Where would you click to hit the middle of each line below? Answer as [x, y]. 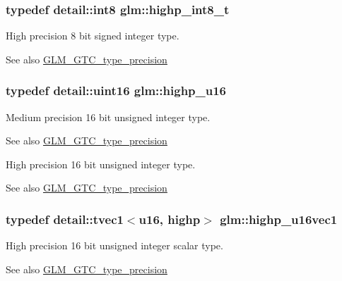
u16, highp [170, 219]
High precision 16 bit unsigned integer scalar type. [114, 245]
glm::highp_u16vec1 [279, 219]
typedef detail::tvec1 [65, 219]
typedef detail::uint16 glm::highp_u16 [116, 90]
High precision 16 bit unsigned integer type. [101, 164]
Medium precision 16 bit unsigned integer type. [108, 117]
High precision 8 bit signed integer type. [93, 36]
